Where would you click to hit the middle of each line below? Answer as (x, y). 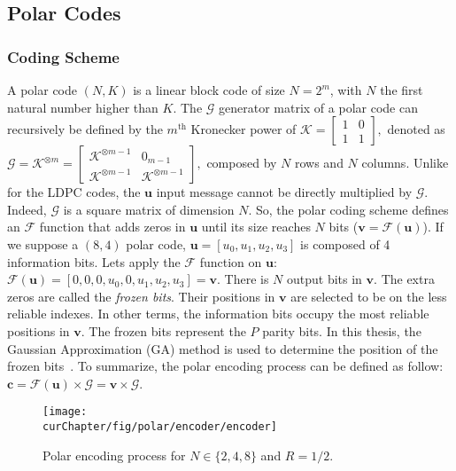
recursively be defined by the (85, 129)
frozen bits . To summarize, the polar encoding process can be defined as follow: (225, 366)
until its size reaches (256, 227)
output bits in (325, 279)
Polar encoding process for (114, 455)
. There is (243, 279)
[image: (65, 412)
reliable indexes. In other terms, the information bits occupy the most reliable (218, 314)
